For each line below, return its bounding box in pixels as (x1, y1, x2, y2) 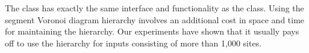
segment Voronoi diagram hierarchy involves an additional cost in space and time (5, 13, 305, 26)
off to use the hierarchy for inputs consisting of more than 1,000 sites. (5, 36, 262, 49)
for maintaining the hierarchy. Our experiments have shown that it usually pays (5, 25, 299, 38)
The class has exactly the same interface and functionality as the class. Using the (5, 2, 304, 14)
